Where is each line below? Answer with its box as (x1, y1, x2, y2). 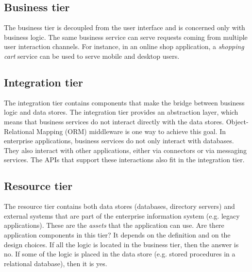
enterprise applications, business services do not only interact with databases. (4, 136, 234, 146)
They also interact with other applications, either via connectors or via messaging (4, 145, 247, 155)
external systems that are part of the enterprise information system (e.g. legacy (4, 210, 240, 221)
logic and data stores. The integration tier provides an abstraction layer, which (4, 107, 238, 117)
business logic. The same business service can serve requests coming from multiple (4, 32, 248, 42)
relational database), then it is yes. (4, 258, 107, 268)
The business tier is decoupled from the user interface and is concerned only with (4, 22, 245, 33)
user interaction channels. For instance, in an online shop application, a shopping (4, 41, 244, 51)
